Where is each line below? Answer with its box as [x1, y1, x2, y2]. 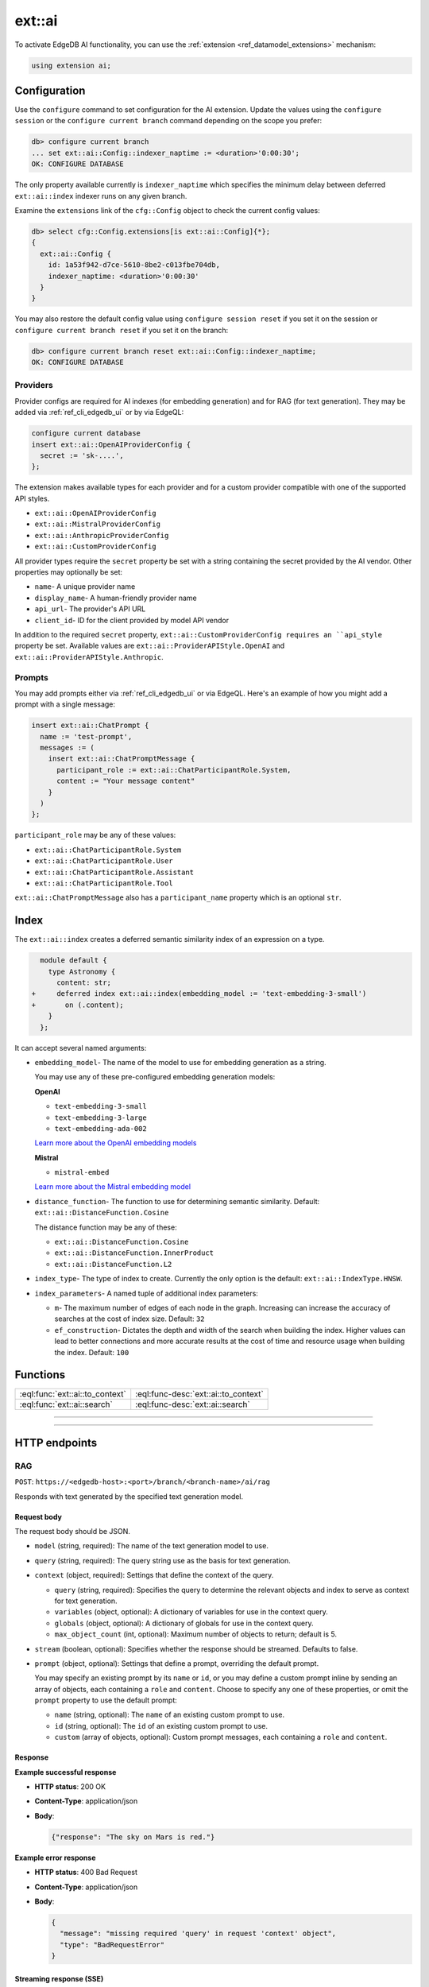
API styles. [14, 494, 50, 503]
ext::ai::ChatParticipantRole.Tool [34, 878, 174, 888]
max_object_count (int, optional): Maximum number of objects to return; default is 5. [54, 1629, 338, 1639]
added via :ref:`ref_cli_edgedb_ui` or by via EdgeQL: [14, 408, 184, 417]
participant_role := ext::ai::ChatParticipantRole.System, [56, 765, 292, 774]
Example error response [14, 1853, 96, 1862]
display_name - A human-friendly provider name [34, 593, 198, 602]
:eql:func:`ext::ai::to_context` [19, 1389, 126, 1400]
